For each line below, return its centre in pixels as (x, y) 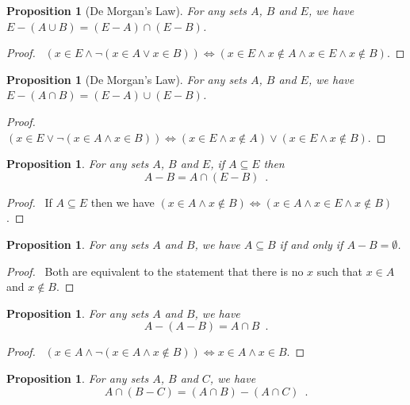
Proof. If (29, 202)
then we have (123, 202)
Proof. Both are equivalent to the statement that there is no (155, 271)
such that (340, 271)
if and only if (311, 244)
